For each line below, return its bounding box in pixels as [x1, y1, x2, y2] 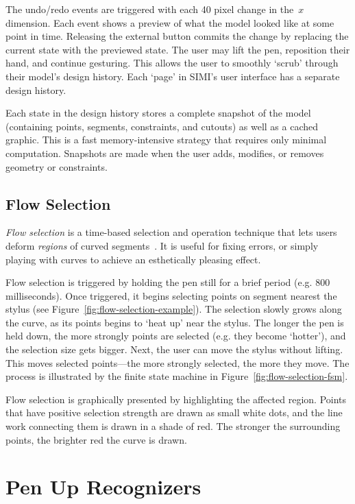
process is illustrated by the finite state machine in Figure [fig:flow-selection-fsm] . [5, 369, 348, 383]
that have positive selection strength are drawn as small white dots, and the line [5, 405, 343, 420]
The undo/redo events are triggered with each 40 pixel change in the [5, 2, 294, 16]
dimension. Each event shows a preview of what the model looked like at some [5, 15, 334, 29]
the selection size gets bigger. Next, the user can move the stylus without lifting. [5, 342, 343, 357]
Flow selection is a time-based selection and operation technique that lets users [5, 225, 337, 239]
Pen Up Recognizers [5, 472, 201, 501]
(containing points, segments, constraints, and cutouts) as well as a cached [5, 119, 319, 133]
